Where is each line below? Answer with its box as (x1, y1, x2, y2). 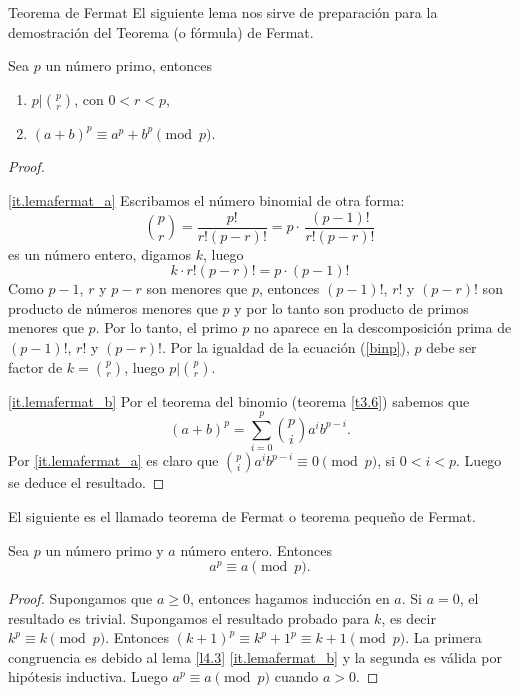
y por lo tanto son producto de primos (234, 297, 469, 318)
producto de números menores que (8, 297, 218, 318)
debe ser (426, 337, 477, 357)
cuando (274, 666, 319, 687)
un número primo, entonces (45, 55, 212, 76)
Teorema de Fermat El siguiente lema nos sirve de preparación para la (8, 2, 438, 22)
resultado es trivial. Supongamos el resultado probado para (8, 607, 370, 628)
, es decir (381, 607, 436, 628)
